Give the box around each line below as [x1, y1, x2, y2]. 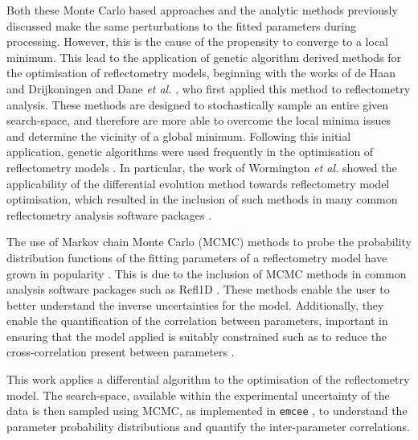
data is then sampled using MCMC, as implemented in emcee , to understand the [6, 402, 408, 419]
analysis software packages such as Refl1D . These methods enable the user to [6, 281, 390, 298]
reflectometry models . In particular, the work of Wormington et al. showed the [6, 158, 397, 175]
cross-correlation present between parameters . [6, 343, 235, 360]
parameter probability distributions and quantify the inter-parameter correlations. [6, 417, 410, 434]
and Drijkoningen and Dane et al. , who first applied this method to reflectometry [6, 80, 411, 97]
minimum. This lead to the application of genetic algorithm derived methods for [6, 48, 402, 65]
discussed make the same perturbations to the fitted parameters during [6, 17, 357, 34]
